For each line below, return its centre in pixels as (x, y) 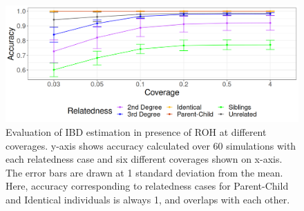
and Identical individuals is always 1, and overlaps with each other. (148, 199)
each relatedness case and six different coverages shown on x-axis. (144, 159)
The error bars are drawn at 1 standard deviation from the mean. (144, 172)
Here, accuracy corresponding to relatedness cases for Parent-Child (147, 186)
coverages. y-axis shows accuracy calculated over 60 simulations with (151, 145)
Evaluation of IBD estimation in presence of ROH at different (136, 131)
